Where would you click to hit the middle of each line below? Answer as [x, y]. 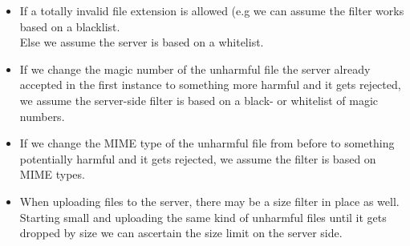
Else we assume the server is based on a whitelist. [142, 42]
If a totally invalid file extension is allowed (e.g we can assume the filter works [212, 10]
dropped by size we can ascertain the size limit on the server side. [181, 233]
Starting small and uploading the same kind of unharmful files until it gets [203, 217]
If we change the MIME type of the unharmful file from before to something [207, 143]
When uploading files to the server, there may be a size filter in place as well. [209, 201]
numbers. [42, 116]
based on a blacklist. [70, 26]
